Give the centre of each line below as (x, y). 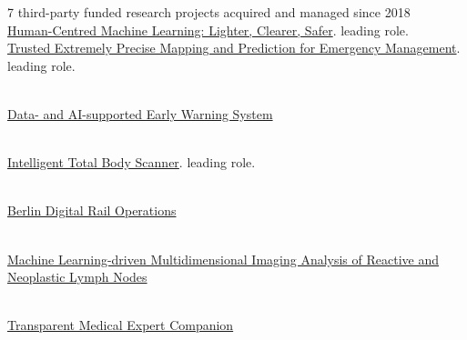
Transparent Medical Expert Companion (121, 325)
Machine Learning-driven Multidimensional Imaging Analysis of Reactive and (223, 259)
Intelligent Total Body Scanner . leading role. (132, 162)
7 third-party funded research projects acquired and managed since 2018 (209, 12)
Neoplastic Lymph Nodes (77, 277)
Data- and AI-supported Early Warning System (140, 113)
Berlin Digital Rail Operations (92, 210)
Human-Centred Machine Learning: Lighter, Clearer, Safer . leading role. (208, 30)
